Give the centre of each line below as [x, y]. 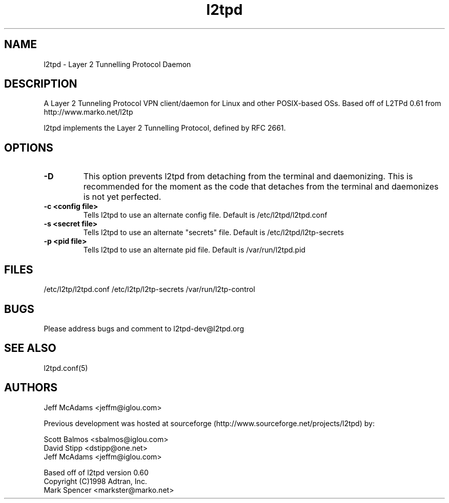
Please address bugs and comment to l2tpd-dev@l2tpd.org [144, 328]
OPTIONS [29, 148]
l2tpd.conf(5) [66, 368]
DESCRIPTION [41, 84]
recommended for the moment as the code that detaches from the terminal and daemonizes [261, 187]
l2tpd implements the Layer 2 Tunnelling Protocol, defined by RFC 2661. [165, 128]
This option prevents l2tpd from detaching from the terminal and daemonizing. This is [248, 176]
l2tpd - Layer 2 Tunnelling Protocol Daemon [117, 64]
